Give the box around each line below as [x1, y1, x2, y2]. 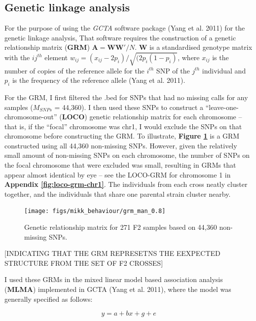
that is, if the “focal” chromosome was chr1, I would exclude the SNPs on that [4, 121, 242, 131]
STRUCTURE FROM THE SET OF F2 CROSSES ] [4, 257, 163, 268]
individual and [202, 65, 246, 75]
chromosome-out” [4, 111, 57, 122]
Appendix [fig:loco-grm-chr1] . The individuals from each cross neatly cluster [4, 179, 248, 189]
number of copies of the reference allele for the [4, 65, 145, 75]
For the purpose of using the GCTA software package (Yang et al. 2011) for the [4, 23, 245, 33]
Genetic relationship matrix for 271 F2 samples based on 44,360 [24, 222, 217, 232]
